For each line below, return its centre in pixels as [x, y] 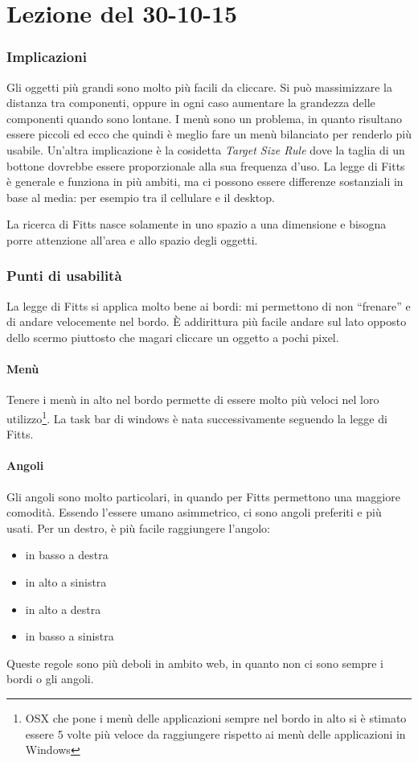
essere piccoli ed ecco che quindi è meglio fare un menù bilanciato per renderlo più [209, 134]
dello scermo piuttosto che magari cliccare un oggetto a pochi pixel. [173, 337]
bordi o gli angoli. [50, 679]
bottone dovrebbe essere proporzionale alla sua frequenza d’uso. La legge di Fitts [206, 165]
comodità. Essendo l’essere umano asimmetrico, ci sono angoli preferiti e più [194, 512]
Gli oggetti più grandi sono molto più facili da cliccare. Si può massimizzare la [199, 86]
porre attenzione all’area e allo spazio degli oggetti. [132, 239]
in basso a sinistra [70, 636]
